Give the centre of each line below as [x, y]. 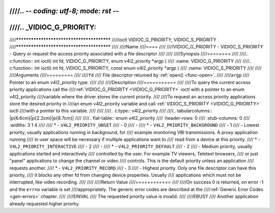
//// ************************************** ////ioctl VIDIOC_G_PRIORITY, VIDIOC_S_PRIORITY [113, 39]
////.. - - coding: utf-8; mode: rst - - [64, 11]
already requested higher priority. [45, 203]
